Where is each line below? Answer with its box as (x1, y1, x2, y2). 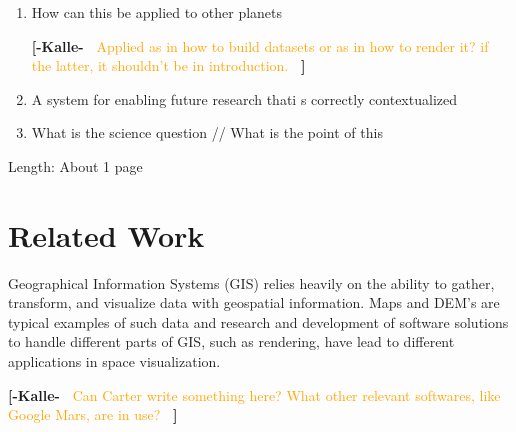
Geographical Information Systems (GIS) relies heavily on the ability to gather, (8, 272, 495, 293)
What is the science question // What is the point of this (31, 122, 383, 143)
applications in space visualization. (8, 351, 221, 372)
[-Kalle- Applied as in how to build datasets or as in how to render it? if (31, 35, 489, 56)
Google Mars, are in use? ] (8, 404, 178, 425)
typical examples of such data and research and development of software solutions (8, 311, 509, 332)
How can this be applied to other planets (31, 2, 283, 22)
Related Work (8, 214, 205, 255)
